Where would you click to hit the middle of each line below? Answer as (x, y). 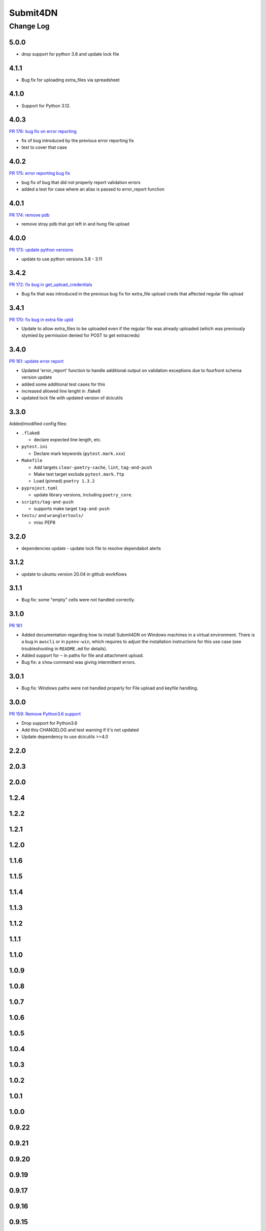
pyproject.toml (40, 488)
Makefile (32, 461)
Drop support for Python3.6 (49, 723)
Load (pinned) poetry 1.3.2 (64, 481)
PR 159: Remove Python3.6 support (45, 714)
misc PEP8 (45, 522)
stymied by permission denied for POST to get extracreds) (81, 335)
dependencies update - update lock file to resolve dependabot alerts (91, 548)
